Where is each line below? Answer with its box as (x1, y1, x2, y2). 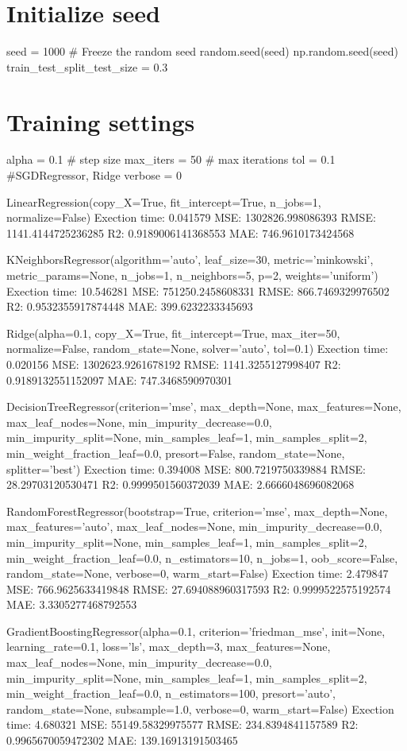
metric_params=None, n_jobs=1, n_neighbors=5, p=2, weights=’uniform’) (6, 267, 378, 283)
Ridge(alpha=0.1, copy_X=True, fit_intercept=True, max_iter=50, (6, 324, 340, 341)
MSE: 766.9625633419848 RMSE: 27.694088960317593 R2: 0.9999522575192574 (6, 580, 391, 597)
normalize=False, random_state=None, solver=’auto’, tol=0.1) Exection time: (6, 340, 389, 357)
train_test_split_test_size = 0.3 (6, 58, 168, 75)
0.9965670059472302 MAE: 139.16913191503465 (6, 732, 238, 749)
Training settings (6, 105, 195, 137)
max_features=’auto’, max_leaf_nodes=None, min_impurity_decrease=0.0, (6, 518, 382, 535)
